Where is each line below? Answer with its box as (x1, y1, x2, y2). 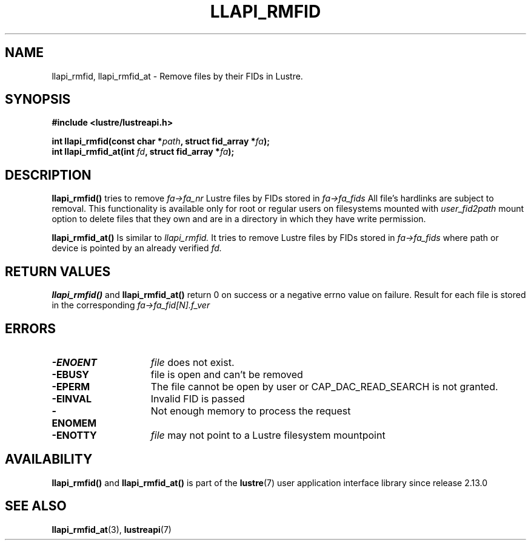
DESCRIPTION (5, 167, 92, 183)
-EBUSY (52, 368, 90, 381)
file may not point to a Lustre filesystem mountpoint (150, 428, 386, 441)
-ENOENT (52, 356, 97, 368)
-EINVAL (52, 392, 92, 405)
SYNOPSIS (5, 92, 71, 107)
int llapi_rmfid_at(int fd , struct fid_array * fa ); (52, 146, 235, 157)
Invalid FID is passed (150, 392, 245, 405)
